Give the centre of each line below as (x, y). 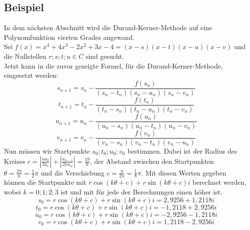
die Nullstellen (25, 56)
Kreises (15, 161)
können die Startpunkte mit (45, 182)
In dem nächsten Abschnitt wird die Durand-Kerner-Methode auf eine (108, 27)
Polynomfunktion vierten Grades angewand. (69, 37)
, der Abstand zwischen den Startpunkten (152, 161)
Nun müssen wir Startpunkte (47, 151)
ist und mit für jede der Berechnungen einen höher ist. (142, 192)
